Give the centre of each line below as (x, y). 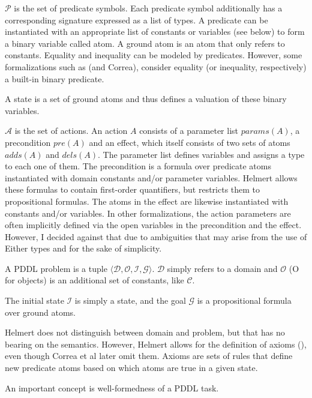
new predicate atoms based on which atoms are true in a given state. (131, 368)
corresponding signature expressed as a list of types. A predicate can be (136, 20)
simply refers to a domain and (222, 268)
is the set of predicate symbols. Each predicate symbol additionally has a (148, 8)
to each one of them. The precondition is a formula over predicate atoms (138, 166)
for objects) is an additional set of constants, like (94, 280)
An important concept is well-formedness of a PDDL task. (112, 387)
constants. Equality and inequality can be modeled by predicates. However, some (154, 55)
